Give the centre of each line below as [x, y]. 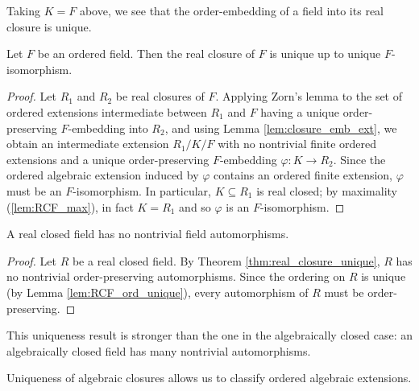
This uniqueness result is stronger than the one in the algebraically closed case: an [209, 335]
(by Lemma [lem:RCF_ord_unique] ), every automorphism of [158, 292]
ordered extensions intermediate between [107, 111]
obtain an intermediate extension [88, 144]
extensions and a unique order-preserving [108, 159]
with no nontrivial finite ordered [297, 144]
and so [195, 206]
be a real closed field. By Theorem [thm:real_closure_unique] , [226, 260]
